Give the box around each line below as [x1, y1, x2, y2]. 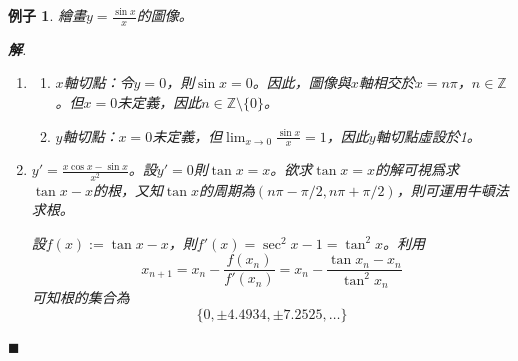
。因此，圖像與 [252, 72, 351, 93]
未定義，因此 [117, 92, 202, 113]
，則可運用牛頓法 [396, 179, 509, 200]
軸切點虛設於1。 [375, 125, 481, 146]
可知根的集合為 [31, 287, 130, 308]
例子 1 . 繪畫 [8, 5, 86, 25]
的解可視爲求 [375, 159, 460, 180]
